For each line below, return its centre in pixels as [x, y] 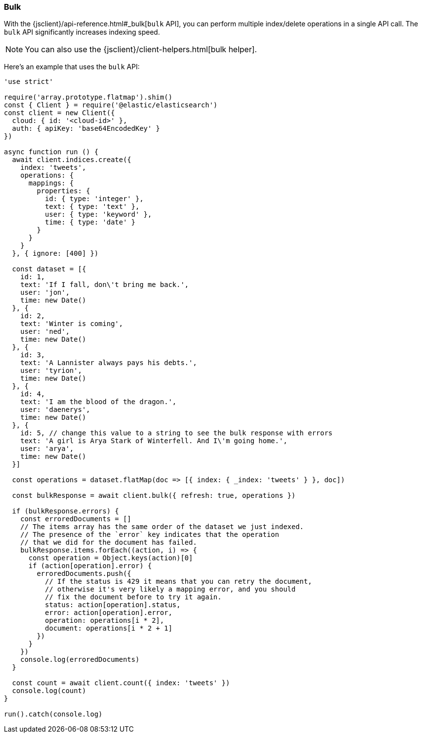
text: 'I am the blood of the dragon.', [98, 402]
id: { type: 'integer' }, [94, 199]
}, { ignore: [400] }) [55, 254]
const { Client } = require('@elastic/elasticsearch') [111, 105]
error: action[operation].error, [109, 613]
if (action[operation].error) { [90, 566]
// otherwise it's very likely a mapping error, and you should [170, 589]
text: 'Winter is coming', [72, 324]
